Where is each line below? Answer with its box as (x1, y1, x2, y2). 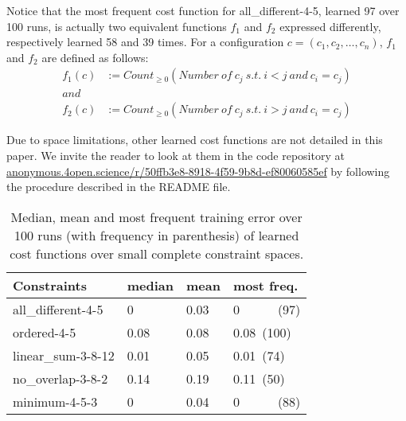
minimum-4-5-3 (13, 392, 98, 411)
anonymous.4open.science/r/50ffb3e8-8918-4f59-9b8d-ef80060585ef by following (6, 162, 390, 179)
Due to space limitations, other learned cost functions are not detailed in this (6, 131, 383, 148)
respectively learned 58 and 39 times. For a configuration (6, 33, 284, 50)
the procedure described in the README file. (6, 178, 231, 195)
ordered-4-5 (13, 322, 76, 341)
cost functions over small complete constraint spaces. (10, 244, 304, 263)
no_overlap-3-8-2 (13, 368, 108, 388)
